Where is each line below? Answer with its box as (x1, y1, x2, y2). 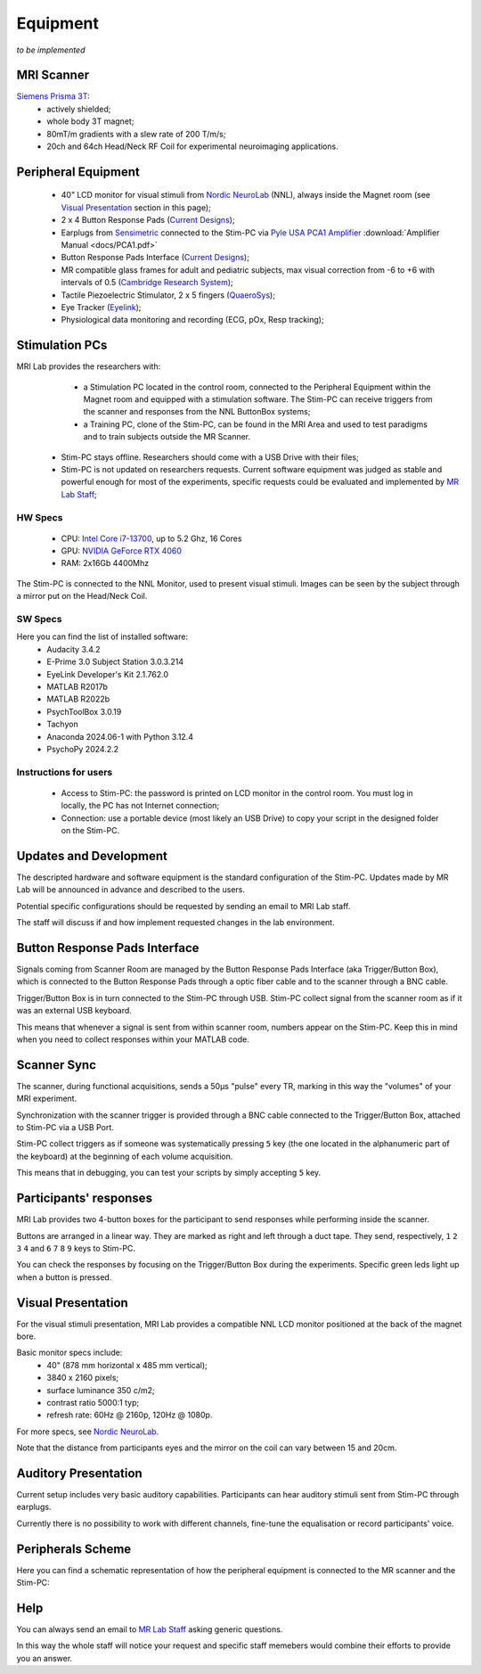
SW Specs (16, 613, 62, 626)
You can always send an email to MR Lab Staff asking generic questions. (16, 1624, 283, 1635)
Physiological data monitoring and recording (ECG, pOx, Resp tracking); (61, 315, 324, 325)
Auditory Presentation (16, 1465, 143, 1481)
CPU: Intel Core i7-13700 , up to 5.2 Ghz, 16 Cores (61, 533, 242, 544)
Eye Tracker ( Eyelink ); (61, 301, 142, 312)
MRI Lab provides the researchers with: (16, 361, 161, 372)
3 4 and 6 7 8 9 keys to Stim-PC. (16, 1243, 135, 1253)
